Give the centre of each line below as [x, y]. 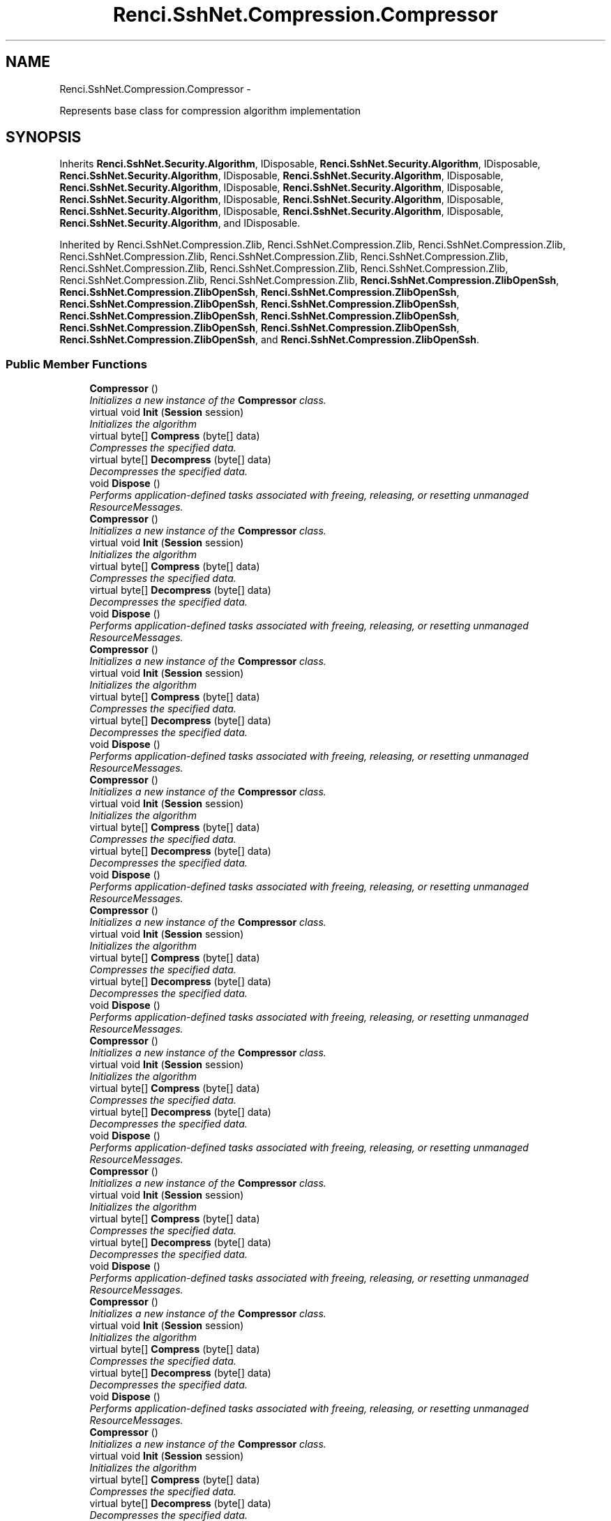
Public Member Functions [76, 364]
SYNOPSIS [44, 137]
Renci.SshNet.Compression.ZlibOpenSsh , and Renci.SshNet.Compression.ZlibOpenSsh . [270, 340]
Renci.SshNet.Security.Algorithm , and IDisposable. [180, 223]
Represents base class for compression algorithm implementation [210, 110]
